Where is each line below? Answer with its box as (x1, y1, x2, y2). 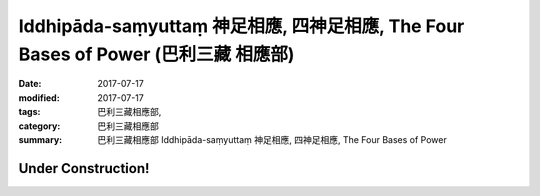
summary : (18, 133, 63, 145)
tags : (18, 106, 41, 118)
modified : (18, 91, 60, 104)
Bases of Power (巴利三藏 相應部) (18, 43, 295, 65)
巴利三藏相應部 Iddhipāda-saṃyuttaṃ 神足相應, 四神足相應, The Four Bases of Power (97, 133, 447, 145)
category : (18, 120, 61, 132)
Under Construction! (18, 160, 150, 177)
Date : (18, 78, 42, 90)
